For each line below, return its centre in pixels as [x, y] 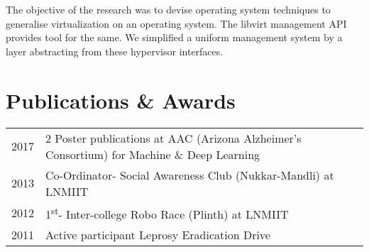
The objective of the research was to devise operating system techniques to [168, 9]
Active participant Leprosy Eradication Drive [158, 234]
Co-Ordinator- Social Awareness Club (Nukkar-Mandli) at [190, 175]
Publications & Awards [121, 100]
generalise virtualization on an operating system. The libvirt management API [176, 23]
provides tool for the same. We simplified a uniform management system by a [174, 37]
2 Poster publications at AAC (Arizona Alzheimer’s [174, 138]
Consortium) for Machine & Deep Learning [153, 154]
